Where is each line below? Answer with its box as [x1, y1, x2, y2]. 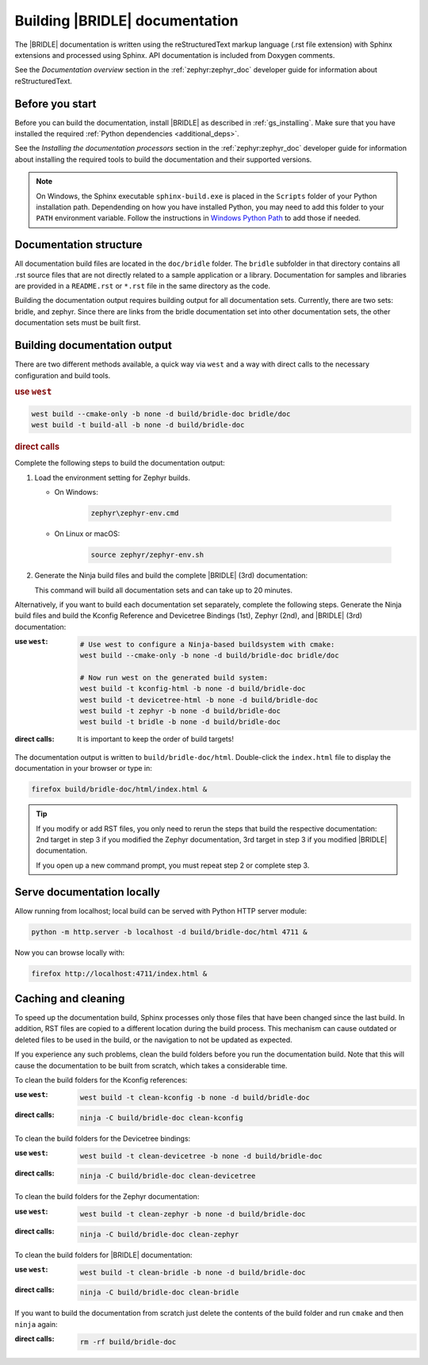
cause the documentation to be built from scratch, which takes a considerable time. [14, 1060, 288, 1070]
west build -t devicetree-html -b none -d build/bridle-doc [79, 695, 319, 704]
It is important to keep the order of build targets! [77, 734, 234, 744]
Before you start [14, 97, 97, 110]
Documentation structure [14, 238, 143, 251]
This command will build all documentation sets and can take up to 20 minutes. [34, 585, 293, 595]
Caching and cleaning [14, 991, 125, 1005]
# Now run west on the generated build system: [79, 673, 269, 682]
